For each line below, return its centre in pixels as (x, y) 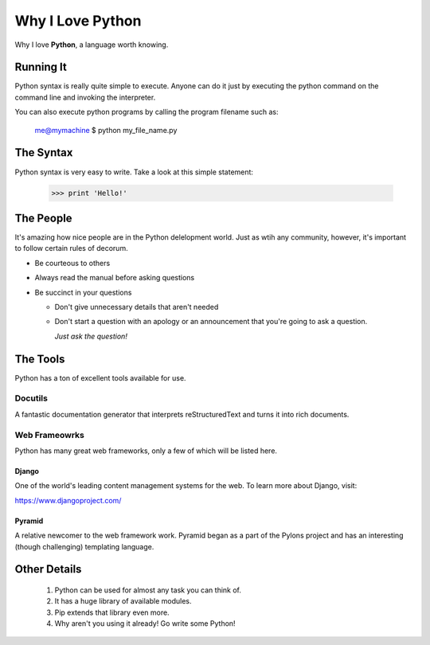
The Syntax (44, 152)
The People (43, 218)
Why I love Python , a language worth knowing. (92, 45)
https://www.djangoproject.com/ (68, 500)
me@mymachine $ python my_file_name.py (106, 130)
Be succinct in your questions (83, 292)
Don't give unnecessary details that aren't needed (137, 307)
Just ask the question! (91, 336)
